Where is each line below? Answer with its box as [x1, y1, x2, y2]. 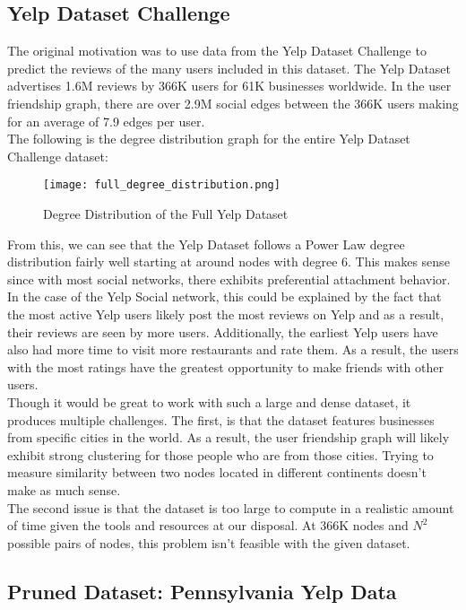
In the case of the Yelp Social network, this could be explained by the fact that [7, 287, 442, 306]
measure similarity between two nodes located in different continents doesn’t [7, 463, 427, 482]
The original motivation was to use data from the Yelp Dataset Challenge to [7, 41, 427, 60]
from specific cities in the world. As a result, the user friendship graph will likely [7, 428, 450, 447]
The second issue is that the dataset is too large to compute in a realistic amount [7, 498, 454, 517]
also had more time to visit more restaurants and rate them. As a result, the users [7, 340, 459, 359]
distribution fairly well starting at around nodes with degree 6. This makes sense [7, 252, 450, 271]
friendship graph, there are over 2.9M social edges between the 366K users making [7, 93, 459, 112]
